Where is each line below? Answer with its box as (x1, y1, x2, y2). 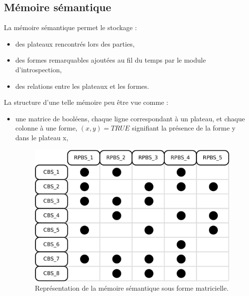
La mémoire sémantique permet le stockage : (4, 22, 137, 33)
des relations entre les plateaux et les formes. (15, 81, 149, 91)
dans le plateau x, (15, 132, 69, 142)
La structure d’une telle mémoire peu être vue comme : (4, 97, 168, 107)
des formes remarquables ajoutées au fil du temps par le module (15, 55, 206, 65)
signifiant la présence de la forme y (132, 123, 236, 133)
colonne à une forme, (15, 123, 78, 133)
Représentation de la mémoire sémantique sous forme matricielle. (35, 283, 229, 293)
